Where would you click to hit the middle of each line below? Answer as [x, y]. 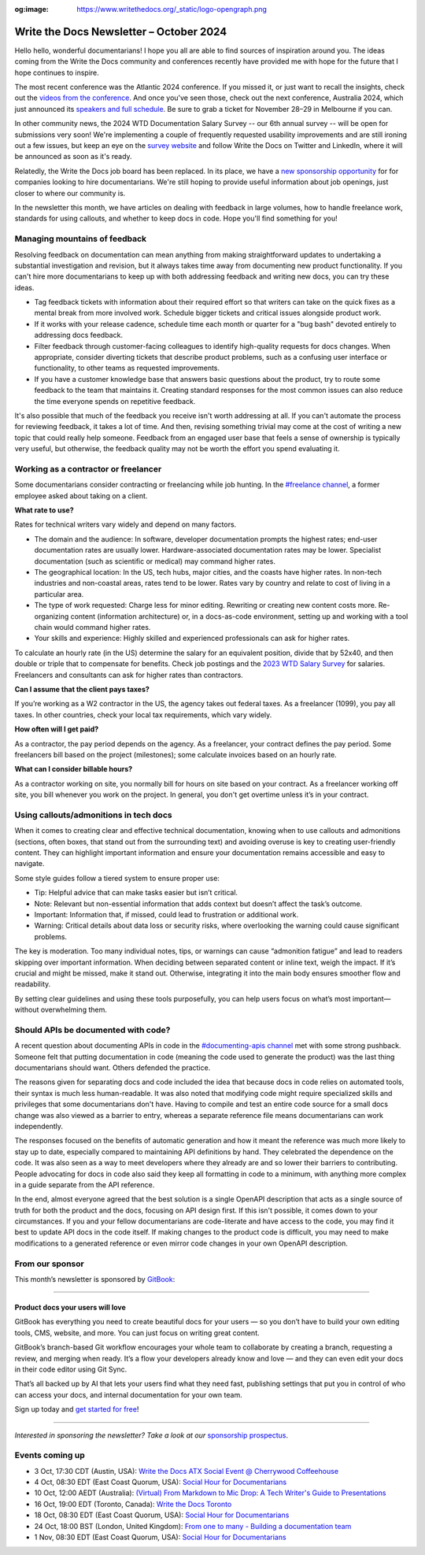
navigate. [30, 864]
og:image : [31, 9]
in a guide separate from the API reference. [85, 1184]
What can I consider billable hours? [74, 769]
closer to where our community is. [70, 193]
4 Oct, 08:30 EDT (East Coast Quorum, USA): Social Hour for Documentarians [161, 1482]
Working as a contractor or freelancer [88, 468]
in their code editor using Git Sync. [71, 1369]
